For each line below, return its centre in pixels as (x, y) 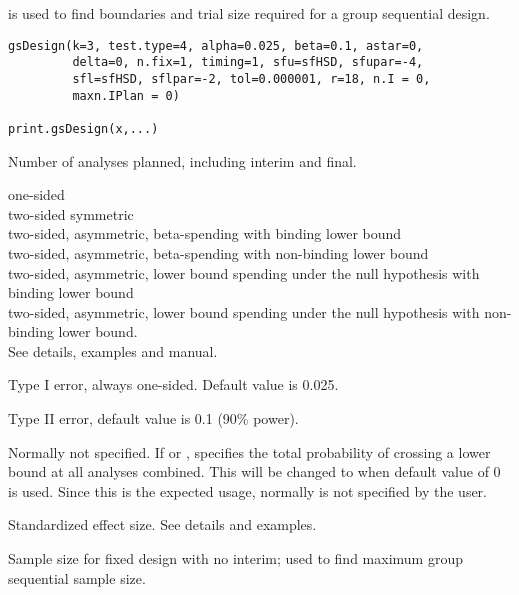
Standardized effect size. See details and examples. (162, 524)
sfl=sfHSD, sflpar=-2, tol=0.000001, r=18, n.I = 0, (251, 78)
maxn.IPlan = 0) (126, 95)
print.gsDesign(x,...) (83, 128)
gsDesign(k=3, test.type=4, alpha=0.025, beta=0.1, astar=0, (216, 45)
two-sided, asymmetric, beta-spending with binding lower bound (205, 233)
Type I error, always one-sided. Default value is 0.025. (173, 384)
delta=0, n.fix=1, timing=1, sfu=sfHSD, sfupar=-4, (248, 62)
